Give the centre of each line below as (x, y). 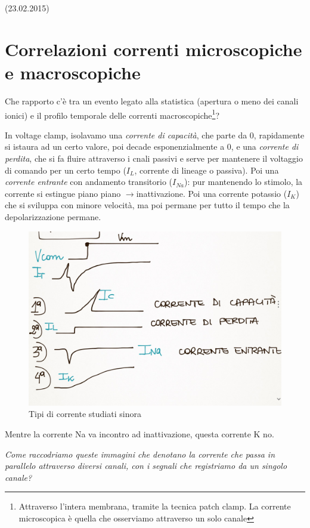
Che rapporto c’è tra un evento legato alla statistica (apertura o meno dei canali (152, 101)
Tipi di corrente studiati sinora (85, 414)
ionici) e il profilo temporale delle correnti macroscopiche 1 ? (112, 114)
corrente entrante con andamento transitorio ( (89, 182)
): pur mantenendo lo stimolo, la (244, 182)
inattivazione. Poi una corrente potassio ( (212, 193)
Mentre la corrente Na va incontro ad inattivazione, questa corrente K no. (139, 434)
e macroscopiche (73, 72)
